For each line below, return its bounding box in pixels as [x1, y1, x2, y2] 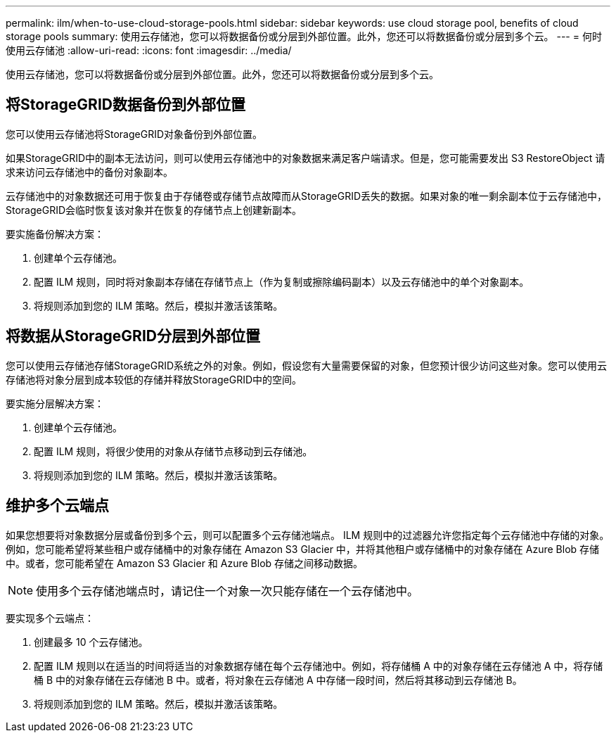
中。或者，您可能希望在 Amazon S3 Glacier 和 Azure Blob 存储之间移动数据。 [6, 556, 364, 569]
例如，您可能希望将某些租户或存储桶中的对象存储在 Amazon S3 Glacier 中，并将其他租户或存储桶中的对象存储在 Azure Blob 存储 [6, 542, 600, 555]
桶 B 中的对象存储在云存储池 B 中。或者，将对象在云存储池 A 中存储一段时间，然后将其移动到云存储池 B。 [34, 673, 522, 686]
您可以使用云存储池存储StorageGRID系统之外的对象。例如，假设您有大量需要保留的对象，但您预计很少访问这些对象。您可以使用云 [6, 359, 608, 371]
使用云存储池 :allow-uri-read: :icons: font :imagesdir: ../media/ [6, 44, 292, 56]
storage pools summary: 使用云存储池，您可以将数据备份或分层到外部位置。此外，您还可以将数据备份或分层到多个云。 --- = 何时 [6, 30, 602, 42]
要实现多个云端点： [6, 611, 94, 624]
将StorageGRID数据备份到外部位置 [6, 96, 245, 114]
